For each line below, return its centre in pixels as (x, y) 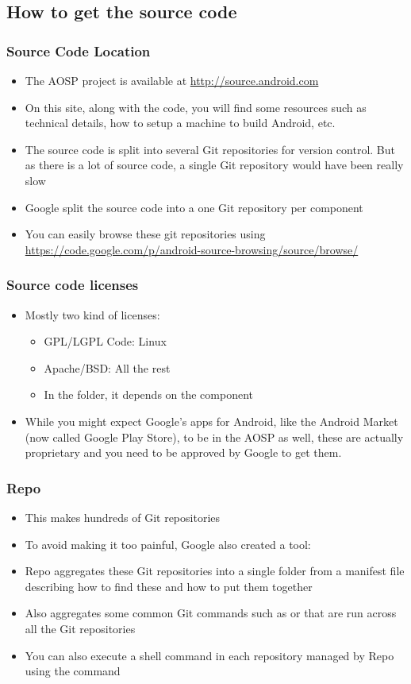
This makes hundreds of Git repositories (123, 517)
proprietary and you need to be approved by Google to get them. (183, 452)
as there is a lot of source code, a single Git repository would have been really (214, 165)
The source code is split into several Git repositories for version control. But (210, 149)
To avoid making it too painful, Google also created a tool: (168, 544)
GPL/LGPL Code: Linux (105, 341)
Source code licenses (73, 285)
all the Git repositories (80, 628)
